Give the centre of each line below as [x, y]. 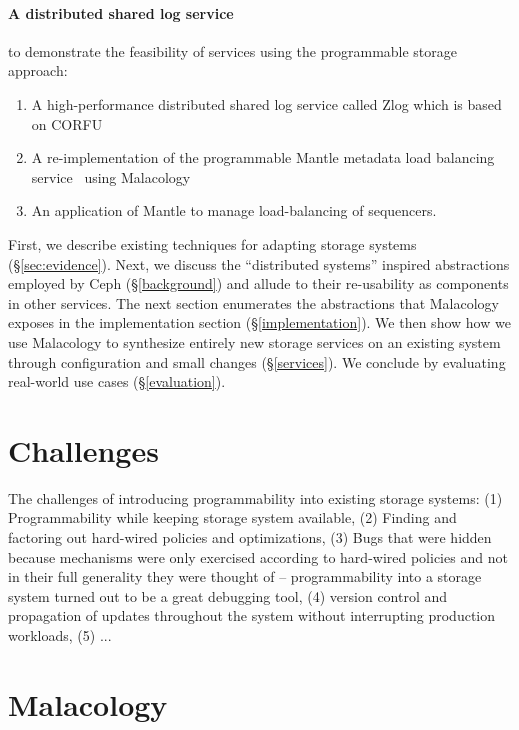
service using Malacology [111, 176]
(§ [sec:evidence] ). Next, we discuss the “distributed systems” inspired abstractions [259, 263]
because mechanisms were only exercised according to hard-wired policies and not [258, 556]
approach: [38, 70]
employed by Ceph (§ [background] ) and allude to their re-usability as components [258, 283]
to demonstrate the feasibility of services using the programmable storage [233, 50]
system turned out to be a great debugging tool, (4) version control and [228, 595]
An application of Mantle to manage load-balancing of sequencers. [234, 210]
